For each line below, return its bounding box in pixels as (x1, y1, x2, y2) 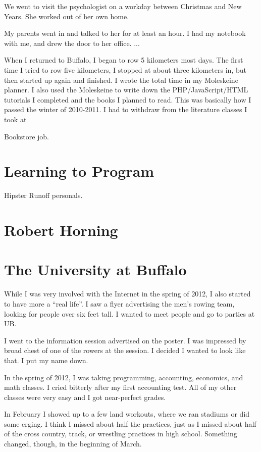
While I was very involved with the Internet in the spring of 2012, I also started (4, 288, 251, 299)
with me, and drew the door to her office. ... (4, 37, 140, 48)
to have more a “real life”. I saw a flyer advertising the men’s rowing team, (4, 298, 235, 309)
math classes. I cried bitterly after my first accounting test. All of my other (4, 382, 237, 392)
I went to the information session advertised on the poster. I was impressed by (4, 335, 246, 345)
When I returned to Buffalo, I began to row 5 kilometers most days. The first (4, 55, 243, 65)
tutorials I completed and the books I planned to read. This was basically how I (4, 94, 251, 105)
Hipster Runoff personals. (4, 190, 83, 200)
